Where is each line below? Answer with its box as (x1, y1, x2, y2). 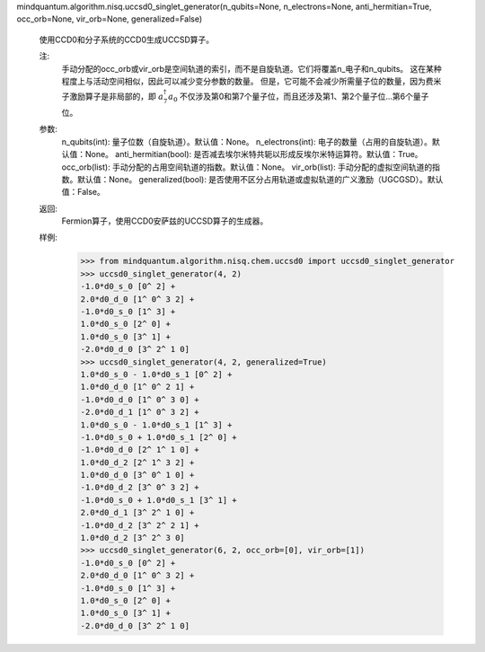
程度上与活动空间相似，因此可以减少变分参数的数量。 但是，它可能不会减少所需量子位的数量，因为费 (61, 75, 434, 86)
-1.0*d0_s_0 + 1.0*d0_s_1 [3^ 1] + (80, 495, 237, 505)
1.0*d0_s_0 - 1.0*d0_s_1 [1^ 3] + (80, 419, 233, 430)
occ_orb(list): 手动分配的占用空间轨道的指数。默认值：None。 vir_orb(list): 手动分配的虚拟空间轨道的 (61, 162, 433, 172)
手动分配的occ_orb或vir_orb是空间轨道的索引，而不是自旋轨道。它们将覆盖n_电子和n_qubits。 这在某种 (61, 63, 442, 74)
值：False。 (61, 187, 105, 198)
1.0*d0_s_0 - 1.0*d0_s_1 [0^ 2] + (80, 369, 233, 379)
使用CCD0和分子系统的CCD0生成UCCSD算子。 (39, 34, 215, 45)
